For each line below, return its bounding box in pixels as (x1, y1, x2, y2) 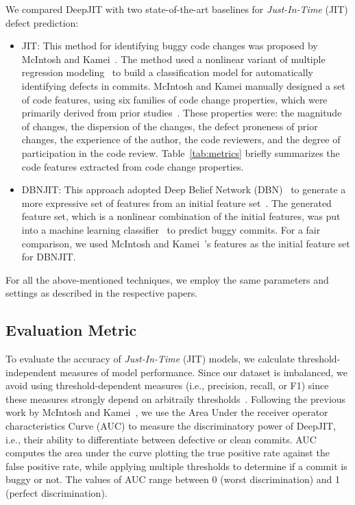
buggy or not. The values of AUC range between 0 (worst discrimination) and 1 (5, 472, 341, 486)
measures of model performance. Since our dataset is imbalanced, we (60, 365, 347, 379)
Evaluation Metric (5, 319, 137, 341)
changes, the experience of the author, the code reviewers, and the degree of (21, 132, 341, 147)
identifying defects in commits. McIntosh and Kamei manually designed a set (21, 78, 345, 93)
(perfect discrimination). (5, 486, 108, 500)
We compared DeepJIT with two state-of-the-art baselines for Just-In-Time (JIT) (5, 2, 348, 16)
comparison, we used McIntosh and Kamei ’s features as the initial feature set (21, 236, 350, 250)
